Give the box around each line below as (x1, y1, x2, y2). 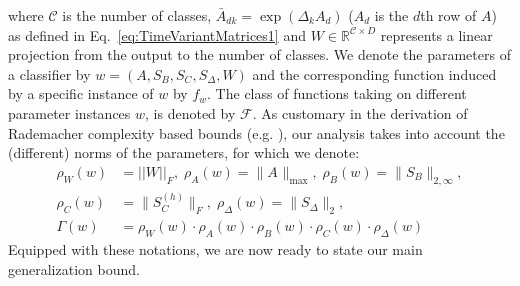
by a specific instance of (8, 83, 154, 104)
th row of (420, 5, 477, 25)
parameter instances (8, 102, 131, 123)
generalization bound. (8, 258, 140, 279)
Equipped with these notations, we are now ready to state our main (8, 239, 423, 260)
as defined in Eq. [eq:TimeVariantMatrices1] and (8, 24, 306, 45)
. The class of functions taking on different (207, 83, 467, 104)
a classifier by (8, 63, 91, 84)
